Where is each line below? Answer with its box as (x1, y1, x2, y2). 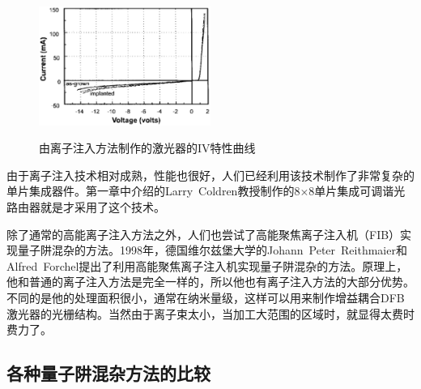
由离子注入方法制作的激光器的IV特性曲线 (39, 139, 256, 156)
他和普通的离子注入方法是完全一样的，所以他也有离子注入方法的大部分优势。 (6, 273, 415, 290)
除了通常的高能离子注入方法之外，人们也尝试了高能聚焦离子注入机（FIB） (6, 225, 401, 242)
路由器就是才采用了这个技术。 (6, 198, 165, 215)
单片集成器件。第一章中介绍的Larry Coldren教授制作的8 (6, 182, 300, 199)
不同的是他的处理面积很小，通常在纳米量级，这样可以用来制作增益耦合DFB (6, 289, 405, 306)
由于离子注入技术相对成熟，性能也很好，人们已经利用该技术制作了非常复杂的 (6, 166, 415, 183)
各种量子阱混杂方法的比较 (6, 361, 210, 386)
